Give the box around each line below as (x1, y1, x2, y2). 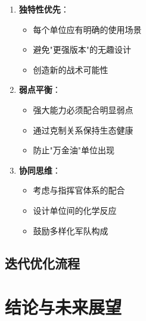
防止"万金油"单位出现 (33, 144, 115, 156)
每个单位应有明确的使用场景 (33, 23, 142, 35)
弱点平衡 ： (18, 83, 61, 96)
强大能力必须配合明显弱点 (33, 103, 133, 116)
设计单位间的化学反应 (33, 204, 117, 216)
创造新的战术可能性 (33, 63, 108, 75)
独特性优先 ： (18, 3, 69, 15)
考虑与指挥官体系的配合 (33, 184, 125, 196)
